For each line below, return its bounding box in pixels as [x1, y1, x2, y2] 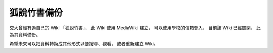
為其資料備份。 [9, 31, 40, 37]
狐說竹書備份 [9, 7, 63, 18]
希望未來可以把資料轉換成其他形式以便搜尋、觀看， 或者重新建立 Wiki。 [9, 41, 159, 47]
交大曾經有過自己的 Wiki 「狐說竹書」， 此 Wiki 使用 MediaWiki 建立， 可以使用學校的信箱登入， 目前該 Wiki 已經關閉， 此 [9, 25, 261, 31]
